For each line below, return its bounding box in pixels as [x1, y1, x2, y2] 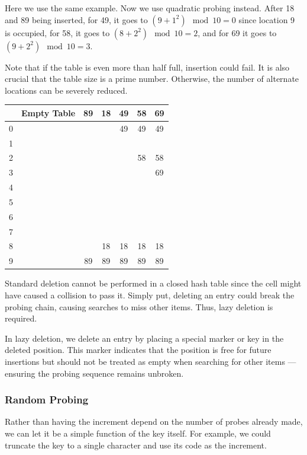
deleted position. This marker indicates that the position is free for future [5, 343, 272, 356]
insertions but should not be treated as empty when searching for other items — [5, 355, 296, 367]
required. [5, 312, 37, 324]
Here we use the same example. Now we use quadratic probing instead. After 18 [5, 2, 295, 14]
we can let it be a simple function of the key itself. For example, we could [5, 427, 271, 439]
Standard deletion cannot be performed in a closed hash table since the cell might [5, 277, 302, 289]
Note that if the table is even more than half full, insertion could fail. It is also [5, 61, 290, 73]
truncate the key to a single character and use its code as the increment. [5, 438, 267, 451]
